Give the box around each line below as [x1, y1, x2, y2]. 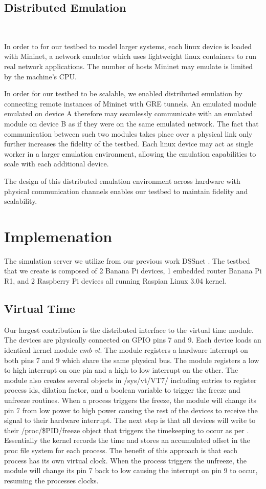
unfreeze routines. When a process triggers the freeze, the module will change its [4, 394, 256, 405]
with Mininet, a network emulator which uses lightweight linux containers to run [4, 51, 257, 61]
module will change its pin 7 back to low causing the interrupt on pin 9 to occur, [4, 465, 258, 476]
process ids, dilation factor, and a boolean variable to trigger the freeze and [4, 385, 240, 395]
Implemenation [4, 225, 113, 246]
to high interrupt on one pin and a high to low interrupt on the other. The [4, 365, 238, 375]
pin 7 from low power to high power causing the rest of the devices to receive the [4, 405, 258, 415]
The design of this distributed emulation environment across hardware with [4, 175, 240, 186]
